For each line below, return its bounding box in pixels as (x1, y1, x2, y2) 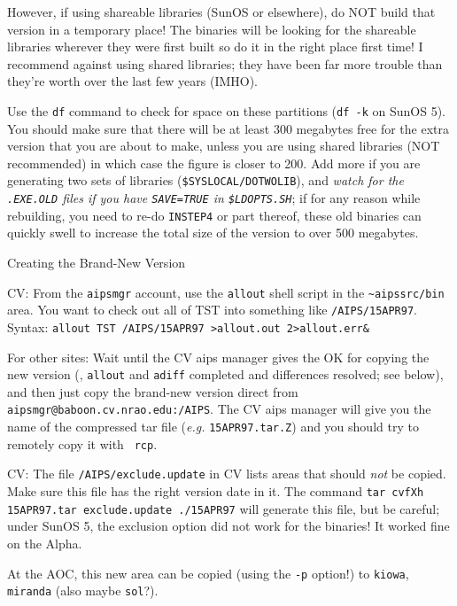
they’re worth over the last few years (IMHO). (7, 72, 259, 90)
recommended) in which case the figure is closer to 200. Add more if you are (7, 153, 421, 172)
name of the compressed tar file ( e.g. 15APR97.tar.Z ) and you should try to (7, 417, 419, 436)
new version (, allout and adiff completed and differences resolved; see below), (7, 365, 444, 384)
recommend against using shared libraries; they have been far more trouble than (7, 54, 443, 73)
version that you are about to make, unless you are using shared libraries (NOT (7, 136, 440, 155)
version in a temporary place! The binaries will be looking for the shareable (7, 19, 416, 38)
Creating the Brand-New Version (7, 252, 186, 271)
